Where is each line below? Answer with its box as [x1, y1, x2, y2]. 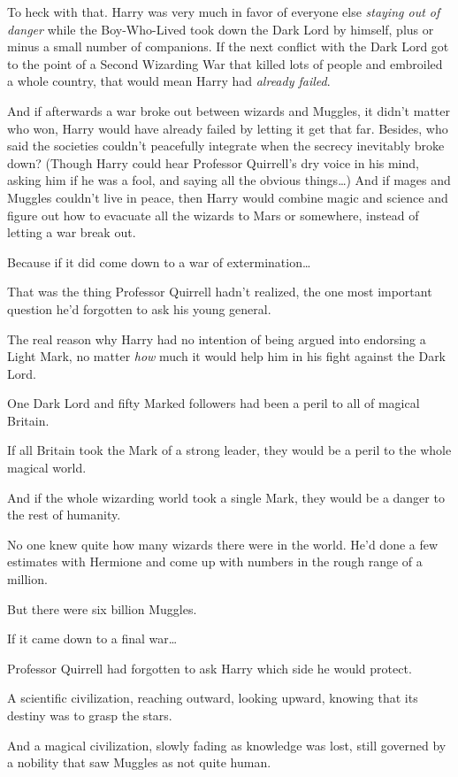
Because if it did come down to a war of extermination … [7, 252, 311, 271]
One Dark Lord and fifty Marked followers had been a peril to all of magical [7, 394, 420, 412]
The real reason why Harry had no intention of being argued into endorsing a [7, 329, 426, 348]
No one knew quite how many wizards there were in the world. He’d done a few [7, 535, 439, 553]
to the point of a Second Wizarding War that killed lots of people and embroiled [7, 54, 443, 73]
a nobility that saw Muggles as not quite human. [7, 753, 271, 772]
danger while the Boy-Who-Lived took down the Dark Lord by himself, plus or [7, 19, 434, 38]
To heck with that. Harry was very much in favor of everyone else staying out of [7, 3, 440, 20]
